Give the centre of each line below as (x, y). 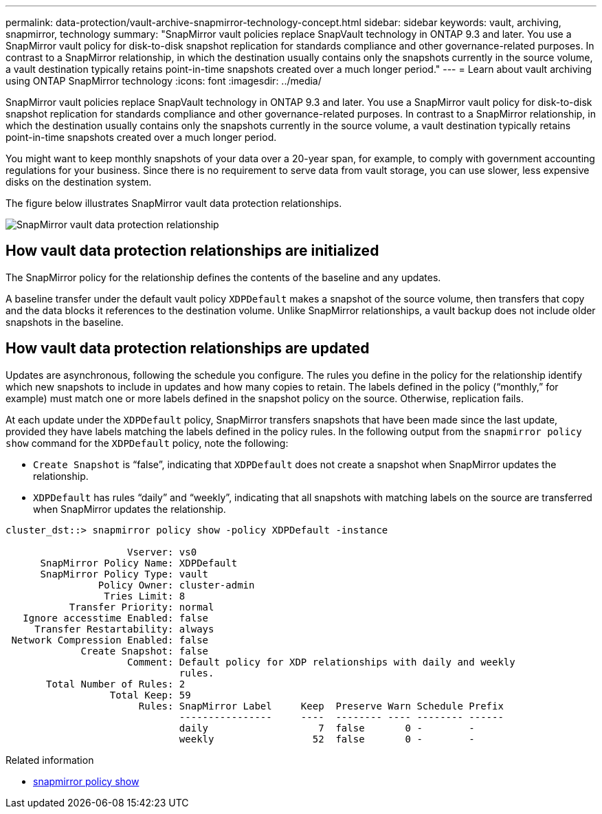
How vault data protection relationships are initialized (192, 251)
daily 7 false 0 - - (327, 728)
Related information (50, 760)
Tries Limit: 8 (145, 596)
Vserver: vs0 (162, 552)
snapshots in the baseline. (65, 322)
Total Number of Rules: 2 (116, 684)
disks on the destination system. (79, 182)
